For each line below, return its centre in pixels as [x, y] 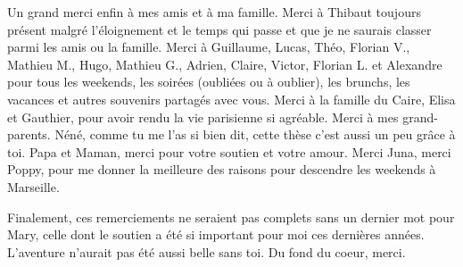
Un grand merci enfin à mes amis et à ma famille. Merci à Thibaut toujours [214, 12]
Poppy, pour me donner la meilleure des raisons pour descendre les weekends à [222, 169]
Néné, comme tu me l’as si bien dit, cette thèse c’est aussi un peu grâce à [255, 134]
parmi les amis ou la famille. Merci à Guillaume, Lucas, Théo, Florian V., [209, 47]
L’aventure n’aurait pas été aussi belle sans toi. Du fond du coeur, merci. [207, 251]
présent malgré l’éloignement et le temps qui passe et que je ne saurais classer [219, 29]
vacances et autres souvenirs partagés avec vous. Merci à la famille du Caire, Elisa [231, 99]
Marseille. [33, 186]
